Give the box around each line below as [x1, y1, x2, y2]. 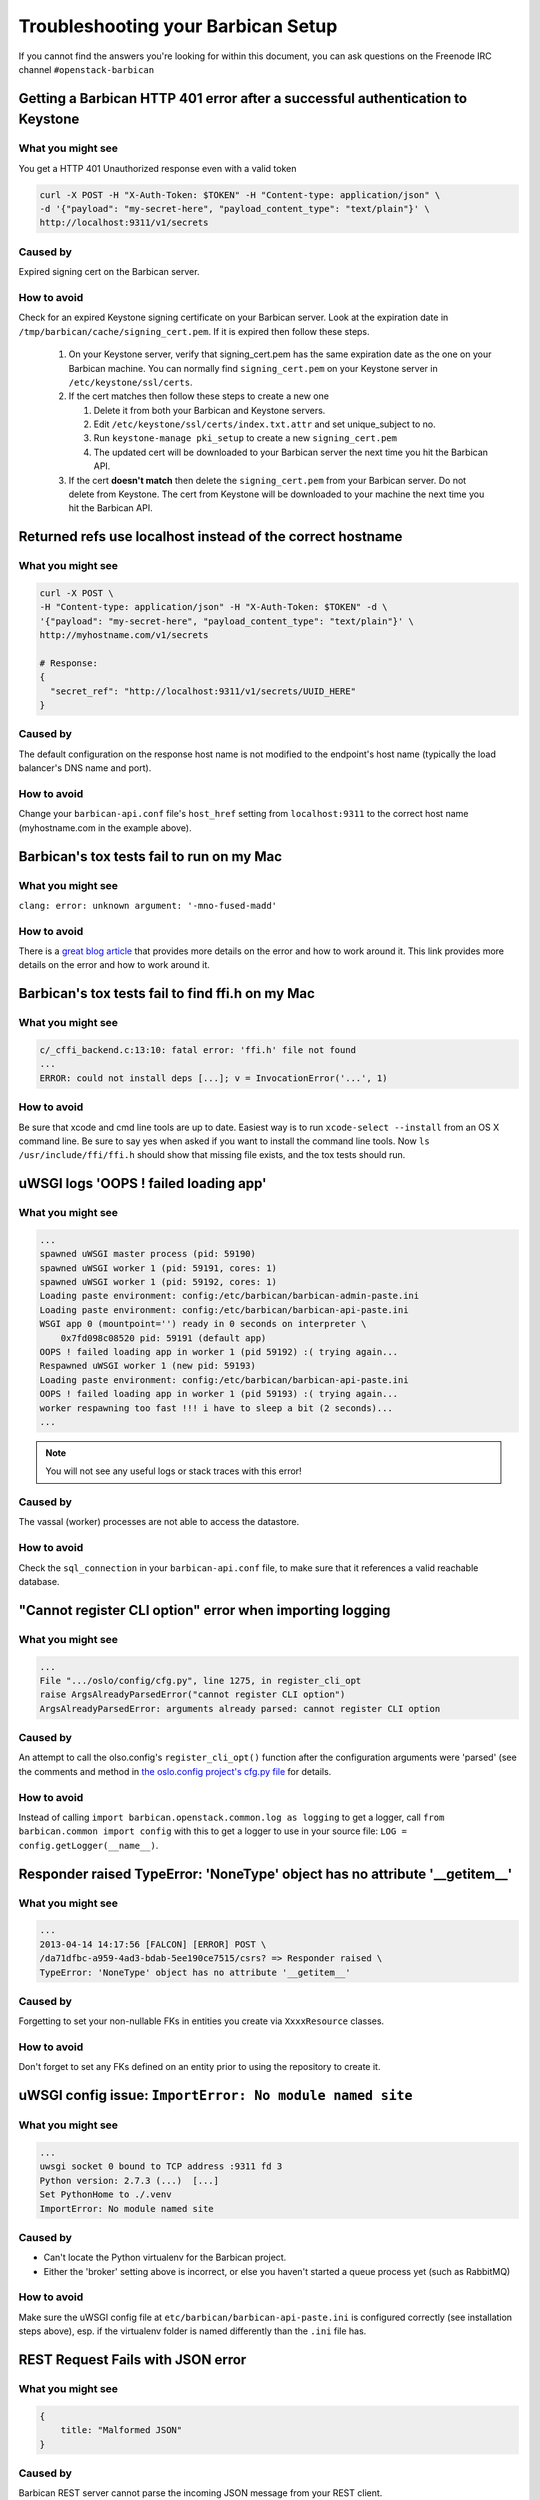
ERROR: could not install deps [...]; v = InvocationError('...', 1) [39, 1072, 388, 1084]
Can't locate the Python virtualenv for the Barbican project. [43, 2251, 287, 2264]
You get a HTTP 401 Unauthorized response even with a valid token [18, 162, 297, 174]
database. [18, 1575, 60, 1587]
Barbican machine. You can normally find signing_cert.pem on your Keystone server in [68, 362, 439, 374]
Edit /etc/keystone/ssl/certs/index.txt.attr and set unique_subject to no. [93, 418, 436, 430]
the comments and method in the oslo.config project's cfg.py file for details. [18, 1765, 332, 1777]
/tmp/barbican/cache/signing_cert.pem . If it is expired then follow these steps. [18, 325, 370, 337]
